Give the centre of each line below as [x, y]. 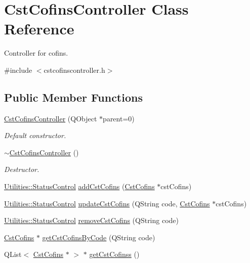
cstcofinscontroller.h [74, 70]
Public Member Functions [73, 97]
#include [18, 70]
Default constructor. [35, 135]
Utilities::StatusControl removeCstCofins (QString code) [92, 220]
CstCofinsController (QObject [51, 118]
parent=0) [119, 118]
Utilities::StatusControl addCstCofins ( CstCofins [79, 186]
